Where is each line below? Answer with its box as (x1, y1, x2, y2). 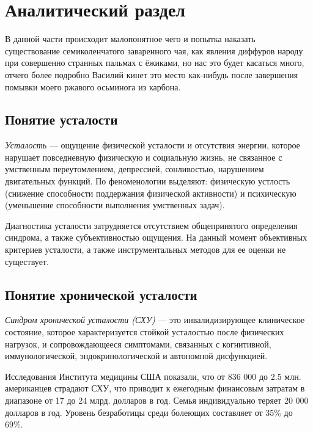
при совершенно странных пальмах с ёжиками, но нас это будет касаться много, (5, 56, 304, 69)
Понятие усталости (5, 110, 118, 129)
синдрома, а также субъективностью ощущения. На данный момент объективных (5, 231, 307, 244)
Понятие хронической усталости (5, 285, 197, 304)
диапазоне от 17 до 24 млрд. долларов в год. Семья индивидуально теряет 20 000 (5, 394, 309, 406)
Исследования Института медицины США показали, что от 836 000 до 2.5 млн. (5, 369, 301, 382)
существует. (5, 255, 49, 267)
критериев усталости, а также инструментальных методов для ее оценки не (5, 243, 286, 256)
